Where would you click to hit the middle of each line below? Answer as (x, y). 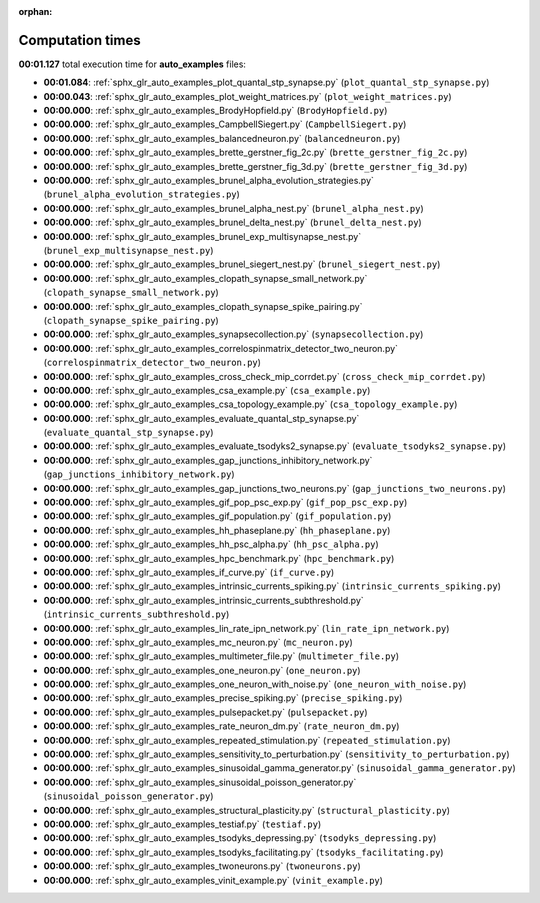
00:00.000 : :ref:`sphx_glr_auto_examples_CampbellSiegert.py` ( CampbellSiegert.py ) (225, 124)
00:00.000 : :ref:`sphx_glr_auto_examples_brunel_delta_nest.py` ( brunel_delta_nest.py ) (232, 222)
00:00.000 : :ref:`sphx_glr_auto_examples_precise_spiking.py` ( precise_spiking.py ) (223, 698)
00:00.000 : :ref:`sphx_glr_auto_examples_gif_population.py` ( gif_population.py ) (217, 516)
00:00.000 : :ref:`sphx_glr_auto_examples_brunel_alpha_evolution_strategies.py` (209, 181)
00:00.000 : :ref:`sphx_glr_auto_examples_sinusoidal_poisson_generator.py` (200, 782)
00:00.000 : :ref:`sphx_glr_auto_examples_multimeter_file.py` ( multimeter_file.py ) (221, 656)
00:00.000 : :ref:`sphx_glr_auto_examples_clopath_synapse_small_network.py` (205, 278)
